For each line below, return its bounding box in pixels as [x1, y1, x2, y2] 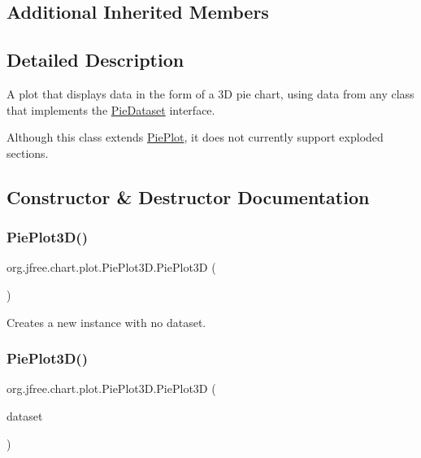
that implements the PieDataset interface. [7, 101, 215, 118]
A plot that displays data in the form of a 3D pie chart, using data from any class [7, 85, 414, 102]
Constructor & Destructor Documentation [7, 184, 370, 209]
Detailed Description [7, 47, 184, 72]
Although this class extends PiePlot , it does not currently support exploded [7, 129, 384, 146]
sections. [7, 144, 49, 161]
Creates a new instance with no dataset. [7, 313, 206, 330]
